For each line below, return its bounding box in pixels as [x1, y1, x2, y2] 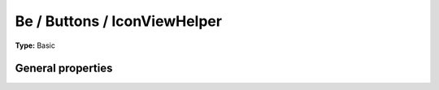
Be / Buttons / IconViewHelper [15, 12, 223, 30]
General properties [15, 62, 113, 75]
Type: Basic [15, 41, 56, 50]
